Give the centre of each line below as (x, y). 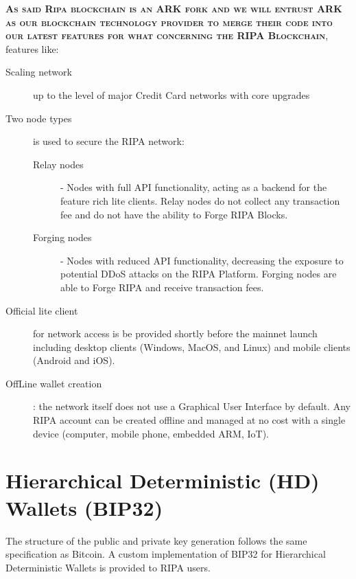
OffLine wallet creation (54, 383)
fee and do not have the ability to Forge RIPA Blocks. (174, 214)
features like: (32, 48)
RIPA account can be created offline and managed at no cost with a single (189, 420)
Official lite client (42, 310)
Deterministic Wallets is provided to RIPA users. (108, 567)
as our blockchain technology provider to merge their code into (169, 22)
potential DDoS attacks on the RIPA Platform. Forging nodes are (199, 274)
